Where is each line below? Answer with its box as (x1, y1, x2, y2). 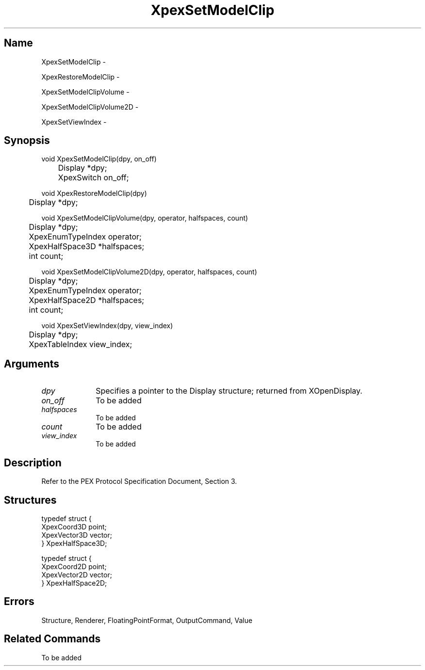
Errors (4, 595, 34, 608)
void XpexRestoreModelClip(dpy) (41, 189, 147, 198)
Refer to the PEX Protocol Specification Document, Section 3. (41, 477, 237, 486)
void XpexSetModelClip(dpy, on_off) (41, 155, 157, 163)
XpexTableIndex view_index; (29, 339, 132, 350)
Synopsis (4, 134, 50, 147)
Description (4, 456, 62, 469)
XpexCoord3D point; (41, 522, 107, 531)
